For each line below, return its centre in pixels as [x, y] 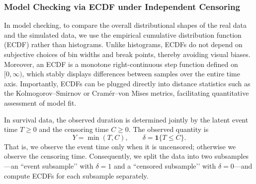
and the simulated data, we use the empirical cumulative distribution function [123, 34]
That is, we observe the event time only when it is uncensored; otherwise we [120, 146]
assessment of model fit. [40, 102]
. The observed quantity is [169, 129]
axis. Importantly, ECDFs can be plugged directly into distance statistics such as [127, 83]
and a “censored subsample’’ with [165, 165]
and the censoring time [74, 129]
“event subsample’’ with [57, 165]
